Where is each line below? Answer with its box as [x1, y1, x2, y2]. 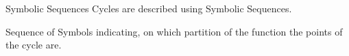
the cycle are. [5, 38, 62, 52]
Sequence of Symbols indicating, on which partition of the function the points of [5, 24, 343, 38]
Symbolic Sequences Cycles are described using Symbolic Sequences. [5, 1, 292, 15]
